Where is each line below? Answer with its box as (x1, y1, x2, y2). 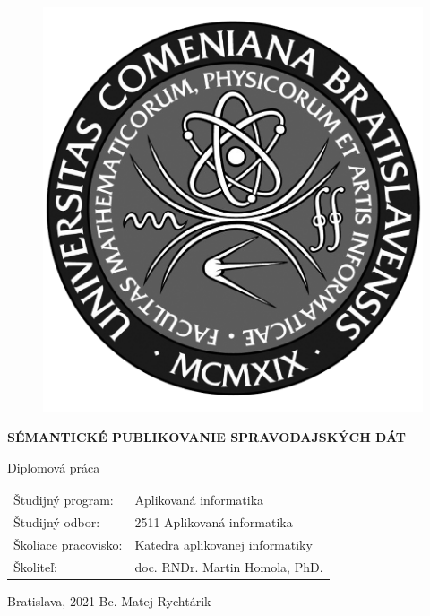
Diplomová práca (7, 457, 100, 476)
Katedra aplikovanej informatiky (134, 535, 313, 553)
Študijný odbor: (13, 513, 100, 532)
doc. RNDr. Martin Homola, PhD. (134, 557, 323, 576)
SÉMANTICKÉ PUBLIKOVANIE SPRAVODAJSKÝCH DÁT (7, 428, 407, 447)
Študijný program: (13, 490, 114, 509)
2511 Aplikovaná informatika (134, 513, 293, 532)
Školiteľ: (13, 557, 58, 576)
